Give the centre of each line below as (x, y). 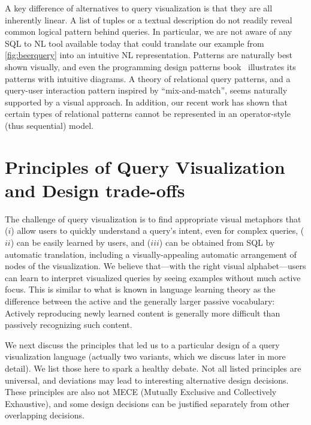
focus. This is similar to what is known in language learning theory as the (140, 289)
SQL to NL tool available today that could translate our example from (135, 43)
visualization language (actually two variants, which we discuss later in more (145, 356)
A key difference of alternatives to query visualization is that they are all (139, 8)
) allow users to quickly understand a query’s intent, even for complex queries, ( (158, 230)
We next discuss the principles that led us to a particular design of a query (142, 344)
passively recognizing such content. (69, 325)
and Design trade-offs (95, 190)
